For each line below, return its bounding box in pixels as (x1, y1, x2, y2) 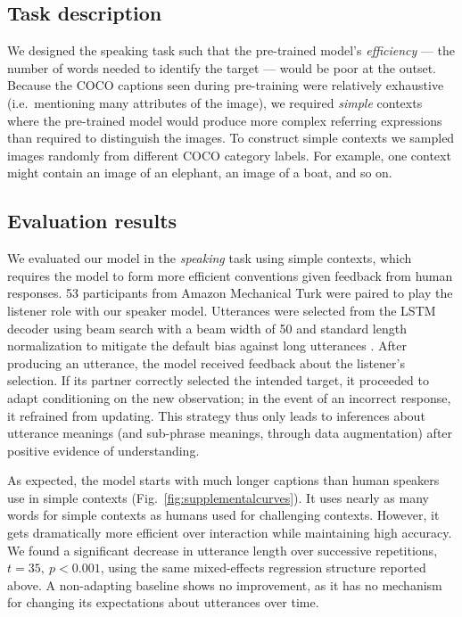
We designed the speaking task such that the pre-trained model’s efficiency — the (7, 41, 456, 60)
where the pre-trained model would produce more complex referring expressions (7, 111, 442, 129)
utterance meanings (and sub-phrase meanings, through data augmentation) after (7, 424, 453, 442)
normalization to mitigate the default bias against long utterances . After (7, 336, 407, 355)
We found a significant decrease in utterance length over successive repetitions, (7, 540, 438, 559)
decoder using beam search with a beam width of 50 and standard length (7, 318, 407, 337)
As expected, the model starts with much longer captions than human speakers (7, 471, 440, 489)
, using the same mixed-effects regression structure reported (100, 558, 426, 577)
